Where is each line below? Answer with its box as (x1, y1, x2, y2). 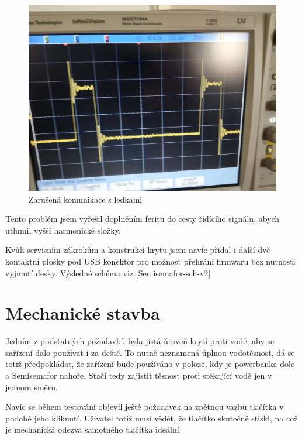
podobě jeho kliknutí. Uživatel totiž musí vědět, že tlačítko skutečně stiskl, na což (5, 411, 298, 424)
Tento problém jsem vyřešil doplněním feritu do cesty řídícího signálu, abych (5, 212, 280, 225)
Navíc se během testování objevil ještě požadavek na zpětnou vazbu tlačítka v (5, 400, 284, 413)
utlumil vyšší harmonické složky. (5, 224, 121, 236)
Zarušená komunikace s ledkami (29, 193, 143, 205)
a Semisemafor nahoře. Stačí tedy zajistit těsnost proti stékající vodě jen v (5, 369, 272, 382)
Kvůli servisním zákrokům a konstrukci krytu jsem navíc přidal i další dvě (5, 243, 270, 256)
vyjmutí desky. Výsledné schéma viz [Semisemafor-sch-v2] (5, 266, 211, 279)
